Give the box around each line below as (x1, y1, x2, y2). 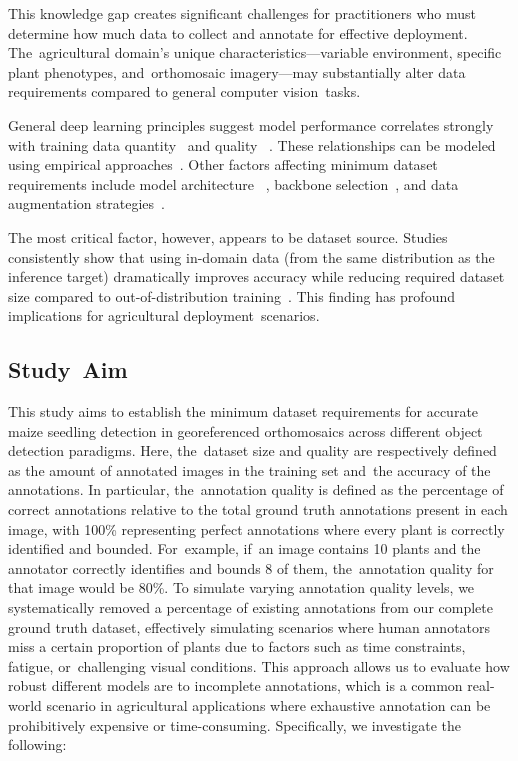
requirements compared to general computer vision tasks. (8, 81, 361, 102)
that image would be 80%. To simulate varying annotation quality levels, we (8, 577, 475, 598)
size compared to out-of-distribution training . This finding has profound (8, 285, 455, 306)
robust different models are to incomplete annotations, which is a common (8, 675, 463, 696)
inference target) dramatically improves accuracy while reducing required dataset (8, 266, 505, 287)
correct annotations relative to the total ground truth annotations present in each (8, 499, 508, 520)
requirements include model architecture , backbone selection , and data (8, 173, 459, 194)
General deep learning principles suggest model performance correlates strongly (8, 114, 494, 135)
